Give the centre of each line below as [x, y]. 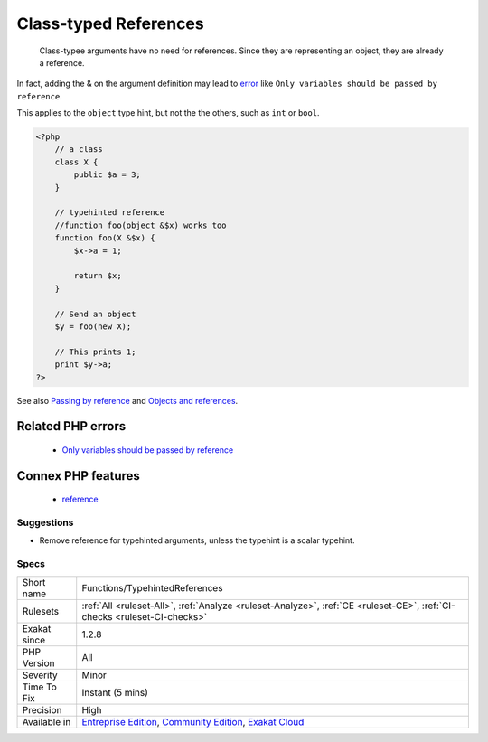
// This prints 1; [95, 352]
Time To [40, 687]
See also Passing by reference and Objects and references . [127, 400]
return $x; [98, 276]
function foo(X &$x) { [105, 238]
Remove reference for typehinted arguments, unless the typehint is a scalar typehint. [197, 540]
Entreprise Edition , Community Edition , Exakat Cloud [193, 721]
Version [38, 662]
